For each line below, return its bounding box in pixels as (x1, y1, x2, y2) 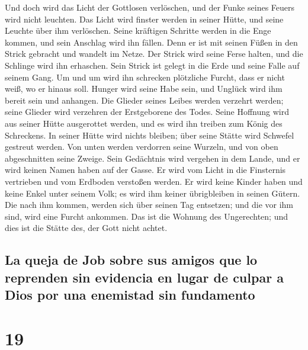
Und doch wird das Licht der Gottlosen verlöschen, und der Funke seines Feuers (5, 1, 295, 13)
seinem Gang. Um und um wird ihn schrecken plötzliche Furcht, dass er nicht (5, 70, 285, 83)
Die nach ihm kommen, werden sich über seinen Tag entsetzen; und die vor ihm (5, 198, 294, 211)
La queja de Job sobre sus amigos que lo (5, 251, 258, 269)
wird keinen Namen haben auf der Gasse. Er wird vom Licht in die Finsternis (5, 163, 286, 176)
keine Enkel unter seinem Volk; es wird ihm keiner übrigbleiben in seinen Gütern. (5, 187, 300, 199)
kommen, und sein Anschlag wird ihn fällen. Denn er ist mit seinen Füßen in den (5, 36, 298, 48)
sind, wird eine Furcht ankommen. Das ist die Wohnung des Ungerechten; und (5, 210, 288, 222)
